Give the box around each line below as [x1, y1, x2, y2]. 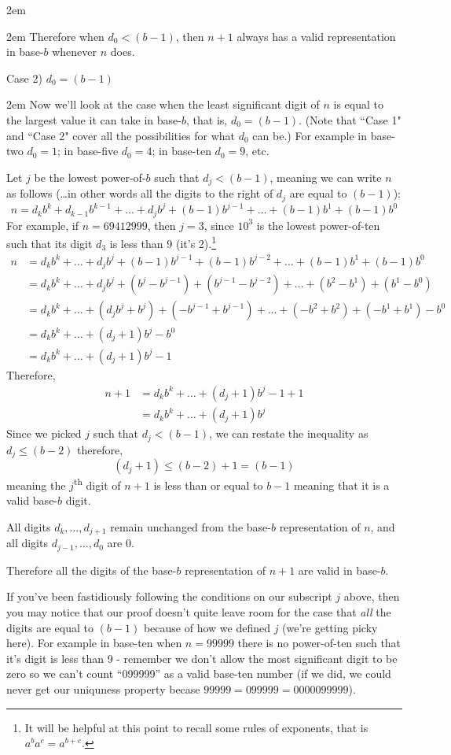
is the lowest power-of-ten [256, 217, 380, 233]
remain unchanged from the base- [110, 518, 271, 535]
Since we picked [6, 425, 82, 442]
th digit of [73, 475, 121, 493]
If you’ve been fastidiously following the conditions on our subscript [6, 588, 332, 605]
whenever [52, 43, 97, 60]
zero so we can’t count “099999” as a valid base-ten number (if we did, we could [6, 665, 391, 682]
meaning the [6, 476, 66, 493]
